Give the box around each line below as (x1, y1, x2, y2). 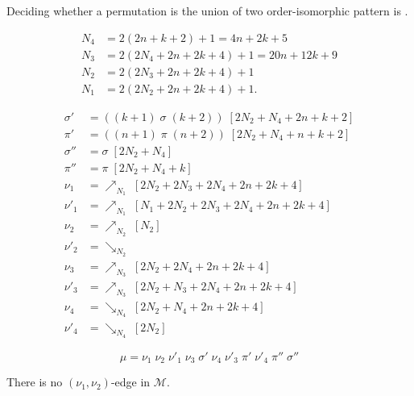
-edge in (110, 373, 151, 390)
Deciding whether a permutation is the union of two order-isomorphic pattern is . (6, 2, 408, 19)
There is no (6, 373, 63, 390)
